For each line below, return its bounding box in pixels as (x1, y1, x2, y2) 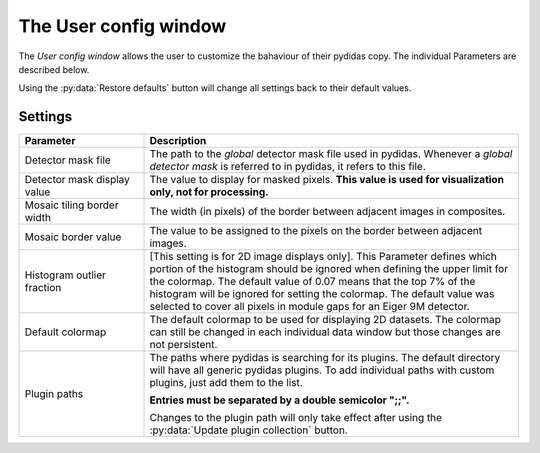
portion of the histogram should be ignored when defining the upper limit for (149, 262, 509, 276)
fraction (24, 281, 62, 295)
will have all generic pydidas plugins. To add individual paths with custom (149, 363, 495, 377)
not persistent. (149, 338, 218, 352)
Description (149, 134, 207, 148)
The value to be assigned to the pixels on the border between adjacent (149, 224, 483, 238)
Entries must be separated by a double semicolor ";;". (149, 393, 410, 407)
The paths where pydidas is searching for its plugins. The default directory (149, 351, 501, 365)
